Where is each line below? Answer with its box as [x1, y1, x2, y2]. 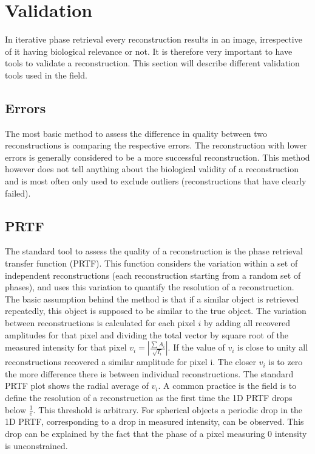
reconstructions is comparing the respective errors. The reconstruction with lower [5, 139, 307, 152]
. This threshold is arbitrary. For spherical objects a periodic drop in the [33, 403, 303, 416]
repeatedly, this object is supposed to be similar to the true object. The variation [5, 304, 307, 317]
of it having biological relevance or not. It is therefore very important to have [5, 44, 293, 57]
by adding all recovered [203, 316, 290, 329]
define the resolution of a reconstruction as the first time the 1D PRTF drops [5, 391, 293, 403]
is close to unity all [237, 341, 308, 354]
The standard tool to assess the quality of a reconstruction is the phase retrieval [5, 245, 303, 257]
